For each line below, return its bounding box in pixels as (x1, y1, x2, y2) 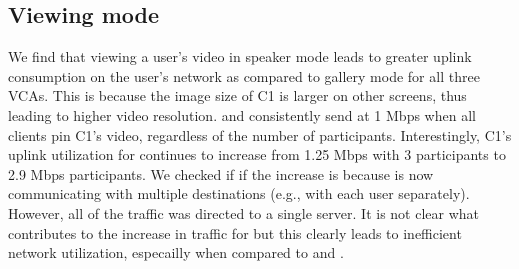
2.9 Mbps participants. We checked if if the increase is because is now (8, 163, 434, 184)
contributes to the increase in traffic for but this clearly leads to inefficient (8, 222, 462, 243)
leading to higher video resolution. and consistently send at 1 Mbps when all (8, 104, 476, 125)
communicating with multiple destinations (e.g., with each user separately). (8, 183, 470, 204)
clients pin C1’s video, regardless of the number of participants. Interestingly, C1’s (8, 124, 512, 145)
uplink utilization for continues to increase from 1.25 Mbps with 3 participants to (8, 144, 506, 165)
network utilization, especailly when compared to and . (8, 242, 344, 263)
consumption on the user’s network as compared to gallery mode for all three (8, 65, 480, 86)
